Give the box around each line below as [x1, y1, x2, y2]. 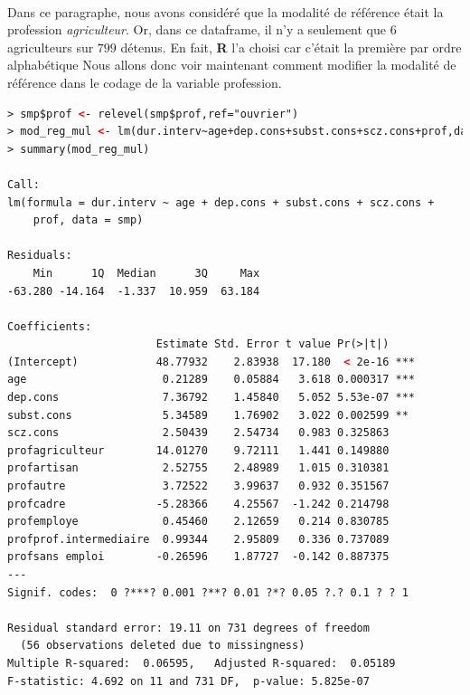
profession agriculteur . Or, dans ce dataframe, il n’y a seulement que [7, 20, 387, 39]
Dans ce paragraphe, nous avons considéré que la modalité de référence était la [7, 2, 444, 21]
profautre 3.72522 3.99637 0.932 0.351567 [7, 480, 390, 493]
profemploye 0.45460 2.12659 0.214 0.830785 [7, 515, 390, 528]
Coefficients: [7, 319, 92, 333]
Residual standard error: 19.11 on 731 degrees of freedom [7, 621, 370, 634]
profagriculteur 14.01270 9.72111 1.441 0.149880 [7, 443, 390, 457]
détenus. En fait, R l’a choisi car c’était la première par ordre [120, 37, 462, 56]
